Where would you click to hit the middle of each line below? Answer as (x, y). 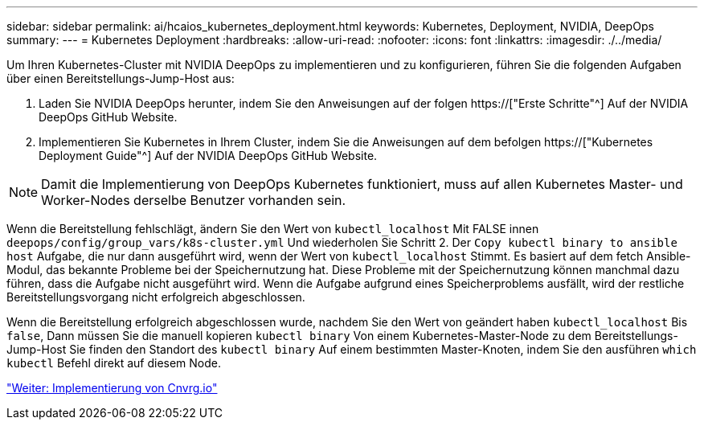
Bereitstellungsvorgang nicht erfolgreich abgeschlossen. (156, 297)
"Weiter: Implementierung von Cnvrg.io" (112, 388)
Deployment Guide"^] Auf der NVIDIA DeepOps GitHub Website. (208, 156)
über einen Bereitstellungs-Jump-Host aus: (121, 78)
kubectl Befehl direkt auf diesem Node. (114, 363)
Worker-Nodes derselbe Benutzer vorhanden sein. (194, 200)
